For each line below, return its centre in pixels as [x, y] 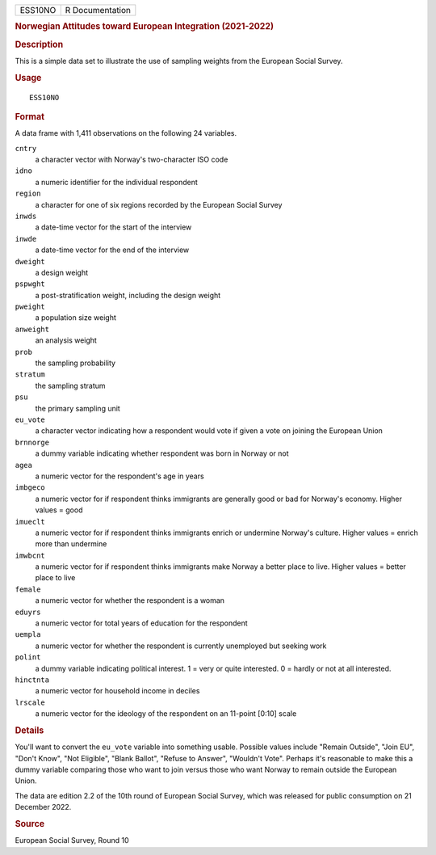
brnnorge [32, 442]
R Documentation [98, 10]
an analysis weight [66, 340]
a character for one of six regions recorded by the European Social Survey [159, 204]
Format [29, 116]
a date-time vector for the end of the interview [112, 250]
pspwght [30, 284]
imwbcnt [30, 555]
